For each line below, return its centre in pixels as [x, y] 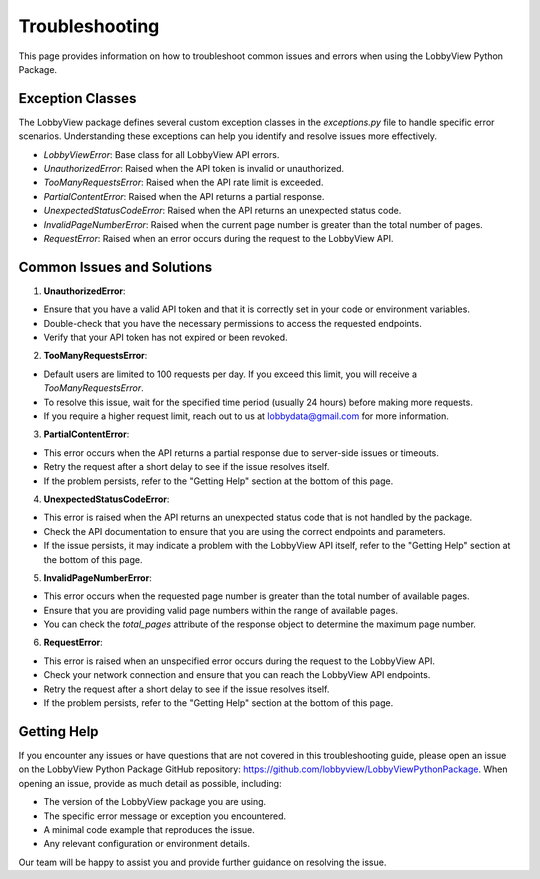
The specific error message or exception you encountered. [165, 816]
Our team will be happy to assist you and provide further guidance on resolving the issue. [202, 862]
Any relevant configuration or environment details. [146, 844]
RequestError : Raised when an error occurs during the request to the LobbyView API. [218, 238]
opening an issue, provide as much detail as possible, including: [150, 783]
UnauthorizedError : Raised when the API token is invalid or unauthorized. [194, 169]
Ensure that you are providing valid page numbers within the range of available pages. [221, 610]
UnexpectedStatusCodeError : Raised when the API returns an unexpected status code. [222, 211]
